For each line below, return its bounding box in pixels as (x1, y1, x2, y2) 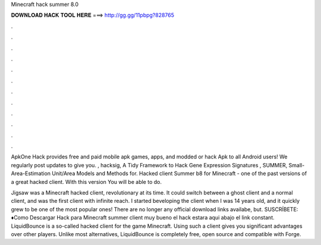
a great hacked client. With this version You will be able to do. (11, 178, 162, 185)
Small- (288, 161, 305, 168)
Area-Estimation (11, 170, 51, 177)
